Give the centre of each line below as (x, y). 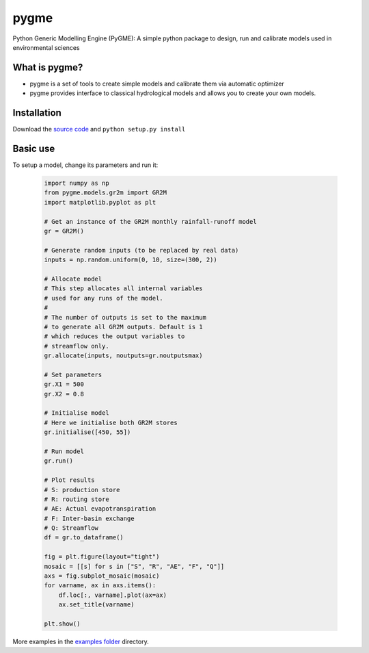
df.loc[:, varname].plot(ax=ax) (113, 595)
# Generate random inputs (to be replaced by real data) (141, 250)
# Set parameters (73, 374)
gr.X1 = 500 (64, 384)
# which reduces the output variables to (114, 336)
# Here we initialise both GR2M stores (111, 422)
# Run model (64, 451)
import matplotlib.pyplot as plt (100, 202)
